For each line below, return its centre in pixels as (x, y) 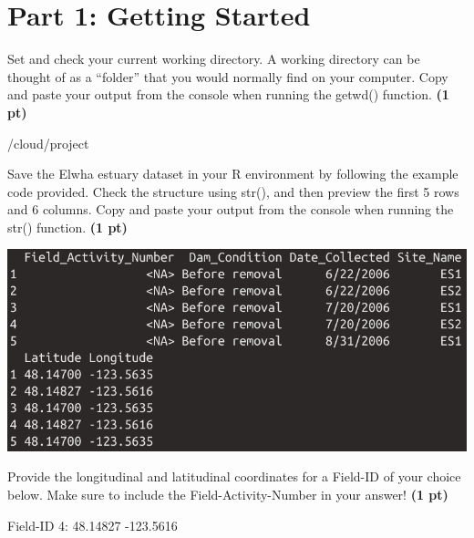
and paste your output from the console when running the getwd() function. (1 (228, 94)
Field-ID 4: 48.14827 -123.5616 (93, 525)
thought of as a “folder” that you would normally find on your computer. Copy (228, 76)
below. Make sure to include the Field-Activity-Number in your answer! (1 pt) (228, 495)
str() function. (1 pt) (67, 227)
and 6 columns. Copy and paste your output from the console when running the (231, 209)
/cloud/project (48, 143)
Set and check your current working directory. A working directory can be (214, 59)
